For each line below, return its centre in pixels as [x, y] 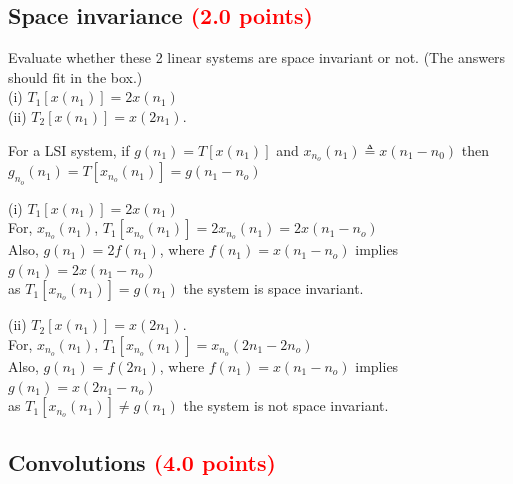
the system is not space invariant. [286, 405]
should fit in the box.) [75, 76]
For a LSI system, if [69, 149]
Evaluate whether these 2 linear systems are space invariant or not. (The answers [257, 57]
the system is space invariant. [273, 288]
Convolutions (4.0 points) [142, 461]
